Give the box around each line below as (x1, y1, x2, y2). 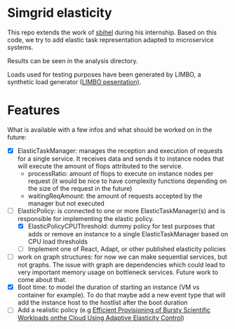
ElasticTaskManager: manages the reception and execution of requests (17, 146, 223, 155)
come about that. (17, 276, 67, 284)
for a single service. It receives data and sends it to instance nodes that (17, 154, 224, 163)
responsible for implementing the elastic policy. (17, 215, 154, 222)
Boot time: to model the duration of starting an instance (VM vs (17, 283, 200, 292)
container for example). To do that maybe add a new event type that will (17, 291, 226, 300)
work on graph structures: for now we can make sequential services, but (17, 253, 228, 261)
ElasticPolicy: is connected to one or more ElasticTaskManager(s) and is (17, 206, 226, 215)
